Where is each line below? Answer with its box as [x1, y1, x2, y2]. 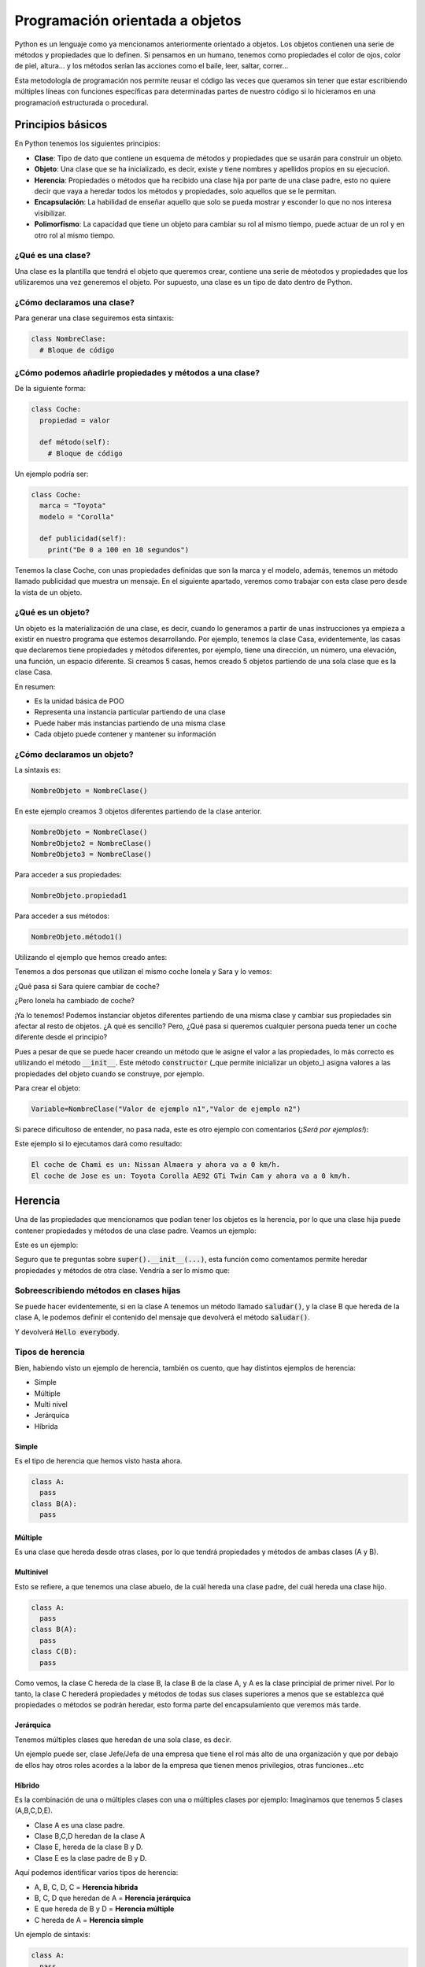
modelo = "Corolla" [39, 512, 115, 521]
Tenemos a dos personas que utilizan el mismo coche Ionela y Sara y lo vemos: [14, 967, 272, 976]
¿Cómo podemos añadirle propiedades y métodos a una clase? [14, 367, 260, 378]
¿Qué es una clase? [14, 250, 91, 261]
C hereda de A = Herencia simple [34, 1915, 144, 1925]
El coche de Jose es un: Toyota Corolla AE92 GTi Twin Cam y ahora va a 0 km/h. [31, 1171, 351, 1180]
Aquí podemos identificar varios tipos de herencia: [14, 1868, 179, 1877]
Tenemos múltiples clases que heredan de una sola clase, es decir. [14, 1735, 232, 1744]
